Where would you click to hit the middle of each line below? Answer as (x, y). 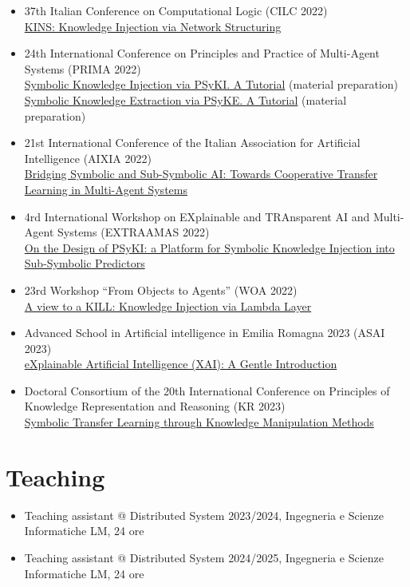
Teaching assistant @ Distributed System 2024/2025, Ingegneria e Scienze (204, 557)
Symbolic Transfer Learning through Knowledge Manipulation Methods (199, 422)
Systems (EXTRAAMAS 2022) (134, 232)
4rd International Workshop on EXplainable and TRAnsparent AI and (197, 216)
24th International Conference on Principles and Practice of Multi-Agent (202, 53)
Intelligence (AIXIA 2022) (88, 158)
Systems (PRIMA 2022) (83, 68)
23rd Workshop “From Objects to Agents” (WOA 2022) (161, 290)
